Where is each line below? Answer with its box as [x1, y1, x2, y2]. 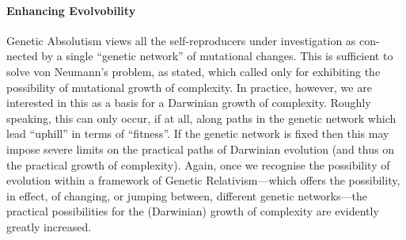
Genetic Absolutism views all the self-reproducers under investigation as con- [6, 32, 380, 48]
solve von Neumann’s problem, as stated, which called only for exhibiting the [6, 63, 381, 79]
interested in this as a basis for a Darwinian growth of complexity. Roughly [6, 94, 371, 111]
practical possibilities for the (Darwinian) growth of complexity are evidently [6, 203, 379, 219]
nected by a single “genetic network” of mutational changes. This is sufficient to [6, 48, 393, 64]
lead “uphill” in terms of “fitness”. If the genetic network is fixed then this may [6, 125, 389, 142]
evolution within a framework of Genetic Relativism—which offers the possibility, [6, 172, 400, 189]
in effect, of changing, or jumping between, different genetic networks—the [6, 187, 367, 204]
